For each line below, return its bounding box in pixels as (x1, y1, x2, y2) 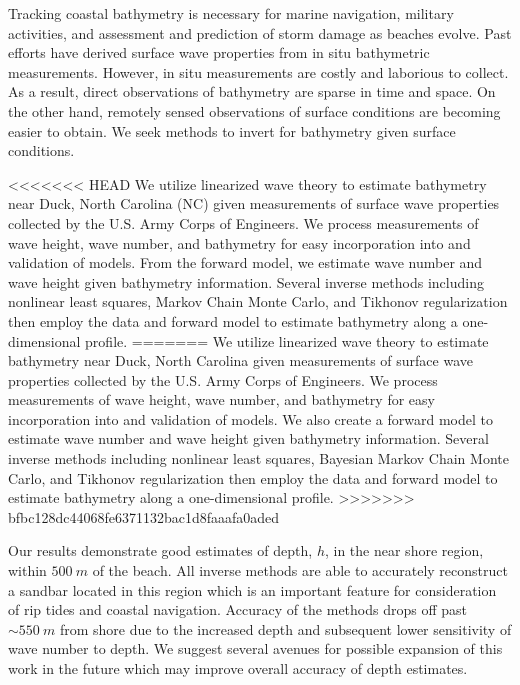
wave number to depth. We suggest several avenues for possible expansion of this (8, 638, 503, 659)
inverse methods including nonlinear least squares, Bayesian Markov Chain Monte (8, 448, 509, 469)
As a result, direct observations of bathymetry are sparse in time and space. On (8, 81, 496, 102)
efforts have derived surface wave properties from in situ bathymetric (8, 42, 430, 63)
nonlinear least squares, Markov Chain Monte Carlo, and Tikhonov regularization (8, 291, 508, 312)
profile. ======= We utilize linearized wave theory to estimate (85, 330, 489, 351)
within (8, 560, 47, 581)
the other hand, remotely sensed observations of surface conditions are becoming (8, 100, 501, 121)
